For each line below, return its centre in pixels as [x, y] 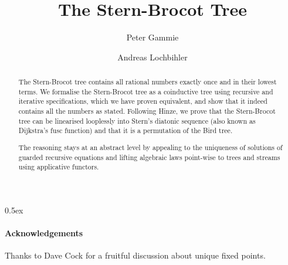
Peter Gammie [153, 37]
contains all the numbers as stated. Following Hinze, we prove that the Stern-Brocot [147, 111]
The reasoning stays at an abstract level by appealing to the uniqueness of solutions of [150, 147]
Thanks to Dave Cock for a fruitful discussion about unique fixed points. [135, 255]
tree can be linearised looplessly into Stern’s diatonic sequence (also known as [137, 120]
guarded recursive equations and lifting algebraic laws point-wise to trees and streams [149, 157]
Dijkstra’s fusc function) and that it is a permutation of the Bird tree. [126, 130]
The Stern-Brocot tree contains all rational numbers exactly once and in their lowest [148, 82]
